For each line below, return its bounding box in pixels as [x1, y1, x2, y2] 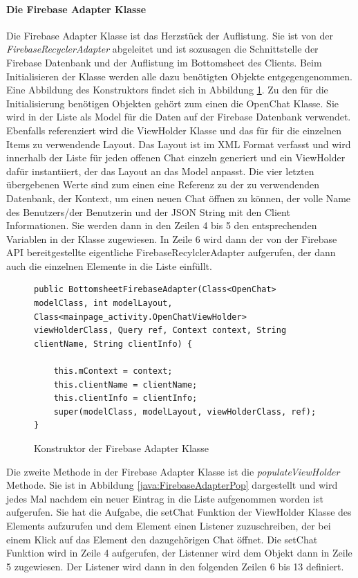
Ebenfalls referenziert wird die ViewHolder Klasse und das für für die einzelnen [6, 123, 341, 137]
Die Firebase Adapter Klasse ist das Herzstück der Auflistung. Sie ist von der [6, 28, 333, 42]
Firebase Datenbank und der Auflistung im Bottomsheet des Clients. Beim [6, 55, 322, 69]
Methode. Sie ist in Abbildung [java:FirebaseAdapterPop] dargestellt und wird [6, 478, 338, 492]
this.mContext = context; [53, 366, 173, 377]
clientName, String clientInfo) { [34, 338, 193, 349]
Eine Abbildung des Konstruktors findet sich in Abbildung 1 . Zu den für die [6, 82, 328, 97]
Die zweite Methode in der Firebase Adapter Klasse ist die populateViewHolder [6, 464, 340, 478]
